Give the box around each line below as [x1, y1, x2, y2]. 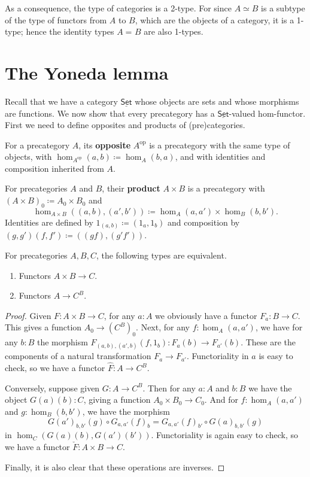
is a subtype [261, 2, 305, 14]
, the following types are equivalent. [96, 248, 227, 261]
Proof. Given [5, 309, 51, 321]
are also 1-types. [144, 25, 203, 38]
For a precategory [5, 138, 70, 151]
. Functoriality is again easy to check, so [151, 429, 298, 441]
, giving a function [83, 393, 151, 406]
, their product [102, 182, 160, 195]
